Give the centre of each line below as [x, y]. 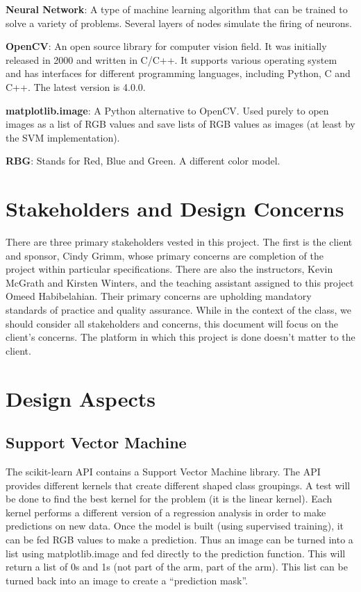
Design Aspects [81, 398]
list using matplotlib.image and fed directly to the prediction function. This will [176, 553]
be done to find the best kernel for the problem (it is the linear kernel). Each [169, 499]
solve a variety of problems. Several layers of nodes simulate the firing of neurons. [179, 23]
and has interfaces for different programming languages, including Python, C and [178, 73]
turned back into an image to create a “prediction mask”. [127, 580]
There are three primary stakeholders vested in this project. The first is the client [179, 242]
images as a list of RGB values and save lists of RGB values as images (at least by [180, 124]
